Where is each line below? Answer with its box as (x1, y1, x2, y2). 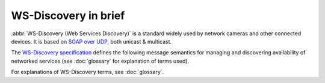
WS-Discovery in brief (11, 9, 125, 22)
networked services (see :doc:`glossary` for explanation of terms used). (11, 57, 190, 64)
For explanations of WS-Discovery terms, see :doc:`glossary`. (11, 69, 164, 76)
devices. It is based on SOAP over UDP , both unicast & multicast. (11, 38, 172, 45)
